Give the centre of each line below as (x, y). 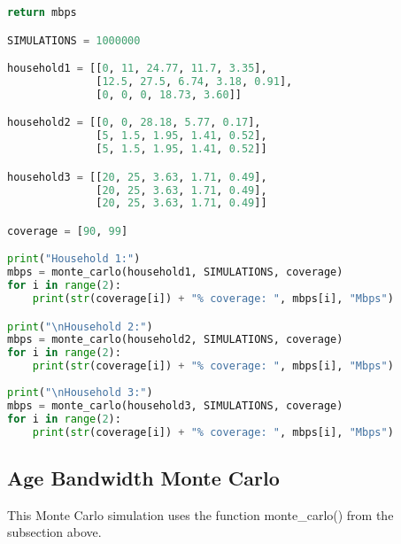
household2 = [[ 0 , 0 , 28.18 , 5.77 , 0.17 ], (134, 123)
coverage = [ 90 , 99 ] (68, 231)
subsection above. (54, 532)
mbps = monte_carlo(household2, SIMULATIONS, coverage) (175, 340)
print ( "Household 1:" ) (74, 259)
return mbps (42, 12)
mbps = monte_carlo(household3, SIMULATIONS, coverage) (175, 405)
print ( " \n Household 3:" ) (80, 392)
